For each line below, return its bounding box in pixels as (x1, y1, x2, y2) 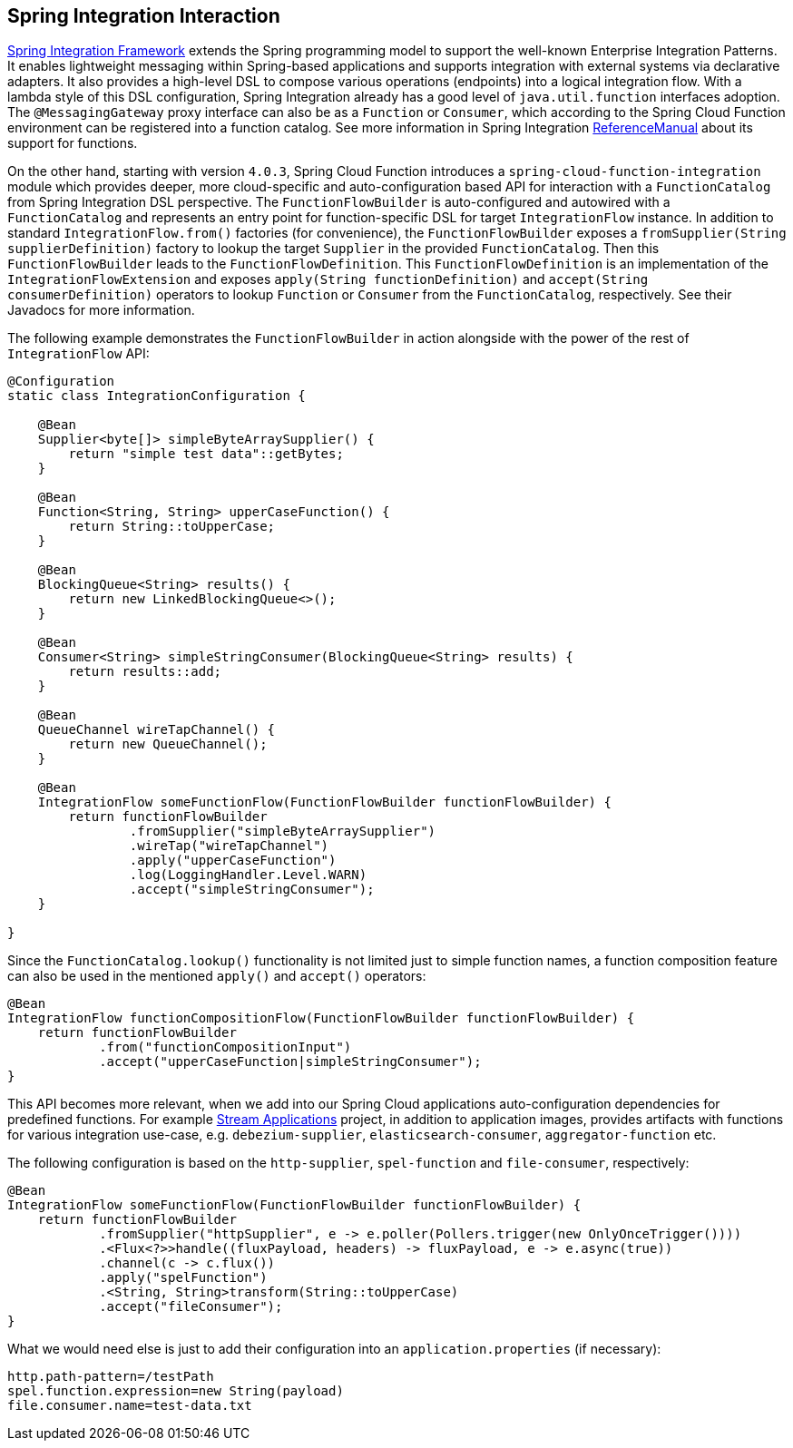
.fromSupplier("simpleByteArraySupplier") (129, 824, 436, 839)
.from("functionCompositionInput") (99, 1040, 352, 1055)
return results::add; (68, 664, 222, 680)
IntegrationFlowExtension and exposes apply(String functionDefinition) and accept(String (7, 271, 649, 288)
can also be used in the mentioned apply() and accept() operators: (7, 968, 426, 984)
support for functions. (7, 135, 138, 152)
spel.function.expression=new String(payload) (7, 1384, 344, 1399)
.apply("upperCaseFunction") (129, 853, 337, 868)
